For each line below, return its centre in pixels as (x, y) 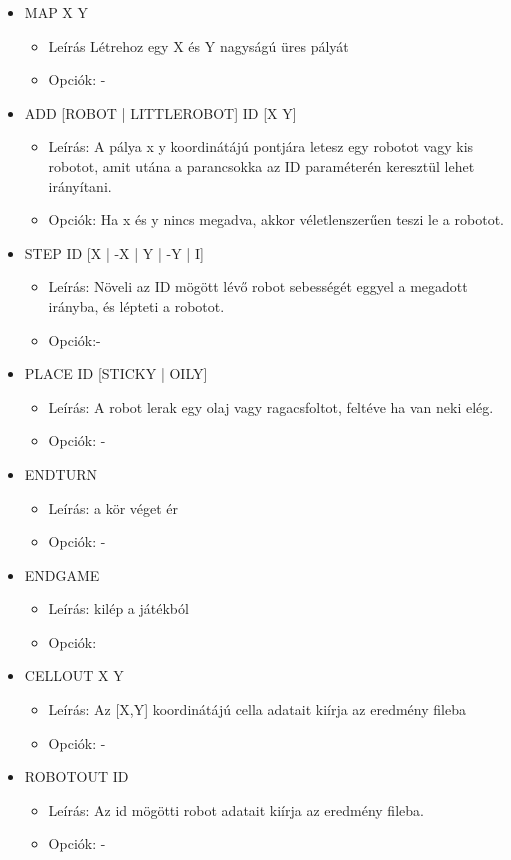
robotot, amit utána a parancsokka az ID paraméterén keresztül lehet (261, 165)
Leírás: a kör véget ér (113, 507)
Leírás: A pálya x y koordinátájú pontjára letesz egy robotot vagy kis (261, 146)
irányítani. (80, 185)
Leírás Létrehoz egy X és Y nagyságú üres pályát (198, 45)
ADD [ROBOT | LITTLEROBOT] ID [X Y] (160, 112)
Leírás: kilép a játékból (118, 608)
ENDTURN (60, 473)
